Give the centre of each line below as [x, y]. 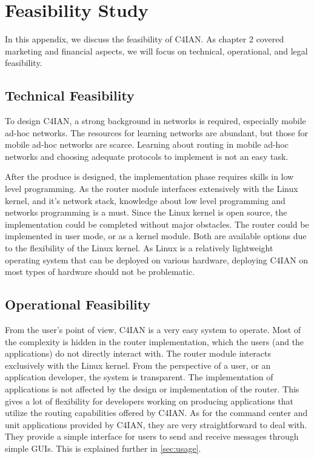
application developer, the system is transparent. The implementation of [139, 377]
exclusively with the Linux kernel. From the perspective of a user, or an [138, 365]
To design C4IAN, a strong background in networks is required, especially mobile [155, 121]
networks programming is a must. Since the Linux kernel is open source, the [146, 212]
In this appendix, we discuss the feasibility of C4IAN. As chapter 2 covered [145, 39]
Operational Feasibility [78, 304]
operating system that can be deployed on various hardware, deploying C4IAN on [157, 259]
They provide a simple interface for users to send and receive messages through [152, 436]
